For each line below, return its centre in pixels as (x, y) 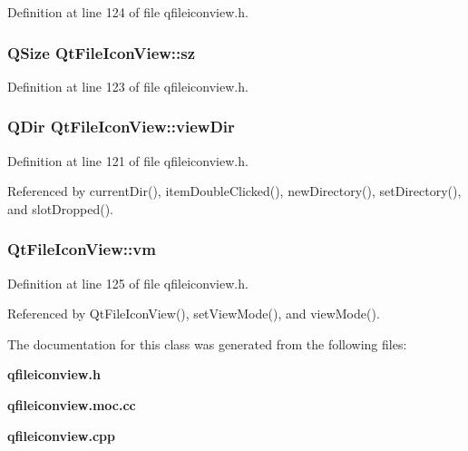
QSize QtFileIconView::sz (102, 52)
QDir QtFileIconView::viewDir (121, 127)
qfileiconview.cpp (61, 435)
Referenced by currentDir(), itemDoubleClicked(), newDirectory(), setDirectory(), (234, 191)
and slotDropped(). (61, 208)
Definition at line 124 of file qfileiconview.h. (128, 12)
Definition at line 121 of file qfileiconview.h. (128, 160)
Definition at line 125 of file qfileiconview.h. (128, 283)
